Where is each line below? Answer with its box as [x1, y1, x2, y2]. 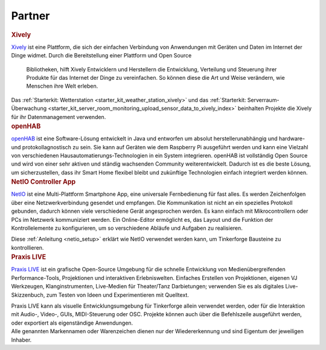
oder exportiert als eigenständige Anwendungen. [11, 319, 133, 326]
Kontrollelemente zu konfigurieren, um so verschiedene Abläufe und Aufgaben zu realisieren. [11, 224, 243, 232]
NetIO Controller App [11, 178, 76, 186]
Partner [11, 9, 50, 22]
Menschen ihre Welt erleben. [26, 82, 98, 90]
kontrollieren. [11, 244, 44, 251]
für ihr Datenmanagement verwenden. [11, 113, 106, 120]
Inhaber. [11, 336, 32, 343]
